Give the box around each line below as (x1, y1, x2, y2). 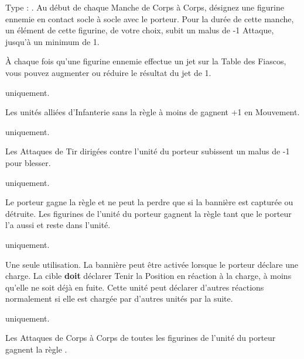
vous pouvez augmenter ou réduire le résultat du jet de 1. (5, 66, 211, 78)
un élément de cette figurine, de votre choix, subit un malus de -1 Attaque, (5, 24, 274, 36)
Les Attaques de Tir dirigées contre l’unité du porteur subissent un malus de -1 (5, 145, 290, 157)
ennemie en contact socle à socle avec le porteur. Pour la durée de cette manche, (5, 12, 294, 25)
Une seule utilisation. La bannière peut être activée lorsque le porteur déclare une (5, 258, 298, 270)
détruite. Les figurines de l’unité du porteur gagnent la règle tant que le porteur (5, 207, 292, 219)
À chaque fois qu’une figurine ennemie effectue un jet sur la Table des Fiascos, (5, 55, 286, 67)
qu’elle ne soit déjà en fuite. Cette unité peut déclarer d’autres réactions (5, 281, 264, 293)
